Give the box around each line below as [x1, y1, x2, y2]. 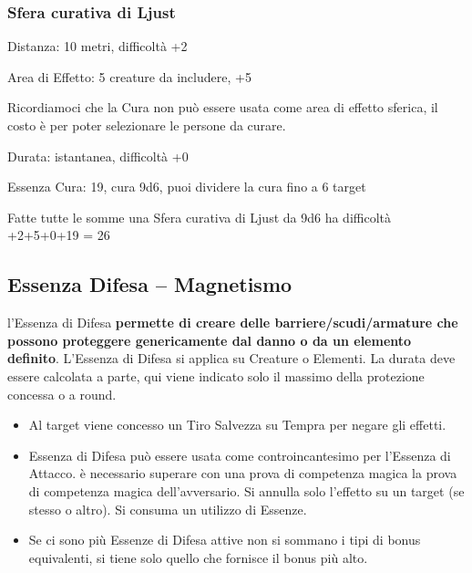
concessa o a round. [7, 384, 117, 403]
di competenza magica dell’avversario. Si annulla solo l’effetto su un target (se [28, 481, 465, 500]
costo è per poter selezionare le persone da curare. [7, 116, 286, 134]
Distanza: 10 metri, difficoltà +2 [7, 36, 188, 56]
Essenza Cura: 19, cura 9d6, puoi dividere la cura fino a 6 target [7, 177, 366, 196]
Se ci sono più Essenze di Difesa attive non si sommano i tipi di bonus [28, 530, 421, 549]
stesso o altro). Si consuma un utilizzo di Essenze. [28, 499, 307, 518]
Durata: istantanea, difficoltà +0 [7, 146, 189, 165]
